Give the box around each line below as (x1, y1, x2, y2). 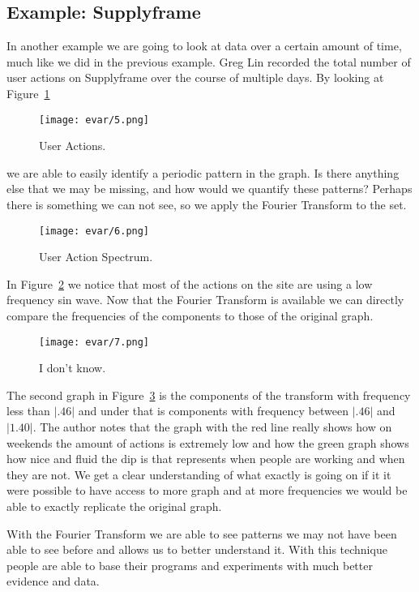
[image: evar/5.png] (39, 114, 150, 126)
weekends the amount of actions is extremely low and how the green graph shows (6, 434, 409, 451)
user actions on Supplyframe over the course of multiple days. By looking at (6, 69, 384, 86)
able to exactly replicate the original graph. (6, 498, 222, 515)
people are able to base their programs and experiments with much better (6, 556, 373, 573)
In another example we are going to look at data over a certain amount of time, (6, 37, 402, 54)
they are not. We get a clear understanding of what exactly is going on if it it (6, 465, 391, 483)
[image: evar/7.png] (39, 336, 150, 348)
